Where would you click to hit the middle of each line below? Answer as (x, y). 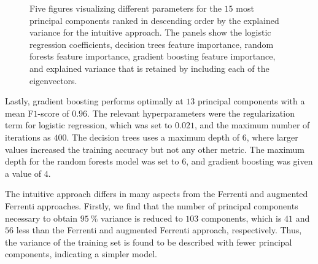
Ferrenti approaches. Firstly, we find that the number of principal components (152, 205)
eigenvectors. (53, 80)
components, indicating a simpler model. (81, 254)
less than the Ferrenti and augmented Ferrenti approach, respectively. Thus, (159, 230)
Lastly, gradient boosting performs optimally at (94, 101)
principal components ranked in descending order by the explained (154, 20)
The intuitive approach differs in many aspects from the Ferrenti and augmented (157, 194)
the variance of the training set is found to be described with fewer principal (149, 242)
